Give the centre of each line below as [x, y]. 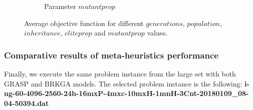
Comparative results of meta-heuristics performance [111, 55]
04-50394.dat [27, 103]
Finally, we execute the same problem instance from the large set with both [120, 73]
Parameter [60, 6]
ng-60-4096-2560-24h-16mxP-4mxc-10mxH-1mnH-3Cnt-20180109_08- [126, 93]
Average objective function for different [84, 23]
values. [157, 33]
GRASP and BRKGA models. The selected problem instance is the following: [123, 83]
